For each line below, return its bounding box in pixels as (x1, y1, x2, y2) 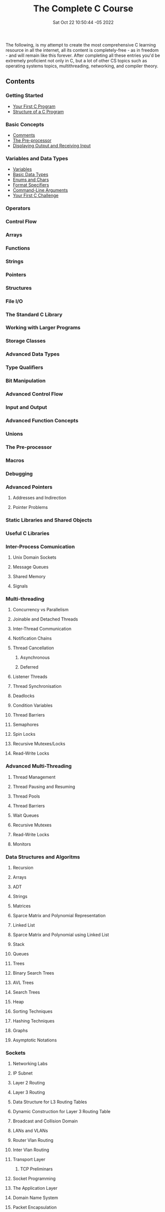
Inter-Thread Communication (12, 626, 72, 632)
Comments (12, 132, 35, 138)
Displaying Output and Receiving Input (12, 142, 91, 148)
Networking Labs (12, 1061, 48, 1067)
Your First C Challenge (12, 192, 59, 198)
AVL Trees (12, 980, 34, 986)
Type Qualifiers (5, 364, 43, 371)
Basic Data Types (12, 172, 49, 178)
